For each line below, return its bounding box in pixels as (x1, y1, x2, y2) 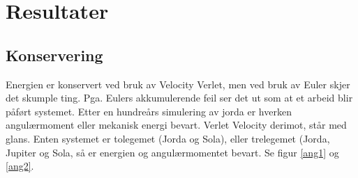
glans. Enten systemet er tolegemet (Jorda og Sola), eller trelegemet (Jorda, (6, 131, 330, 145)
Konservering (6, 44, 103, 65)
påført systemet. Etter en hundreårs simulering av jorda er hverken (6, 104, 292, 118)
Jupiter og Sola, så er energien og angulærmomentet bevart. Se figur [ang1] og (6, 145, 339, 159)
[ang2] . (6, 159, 34, 173)
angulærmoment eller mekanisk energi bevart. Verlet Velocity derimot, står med (6, 118, 347, 132)
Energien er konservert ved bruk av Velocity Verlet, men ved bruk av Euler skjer (6, 76, 350, 91)
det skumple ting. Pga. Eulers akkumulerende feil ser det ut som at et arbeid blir (6, 90, 353, 105)
